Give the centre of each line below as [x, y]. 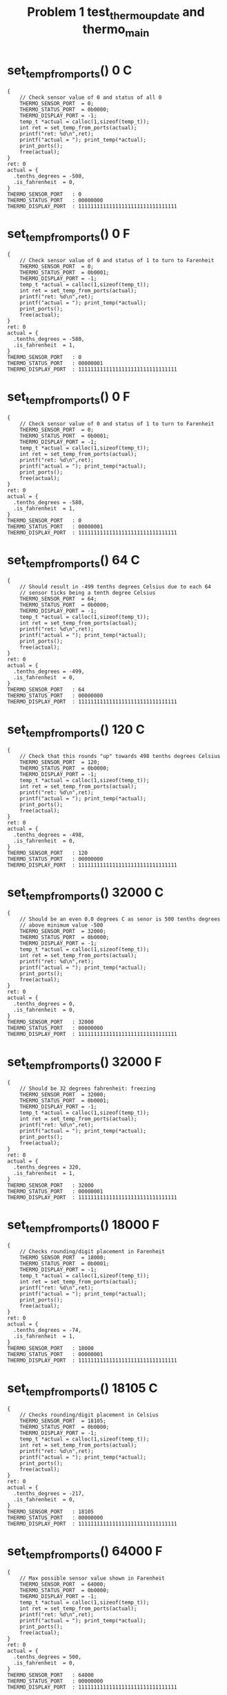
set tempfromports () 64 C [73, 561]
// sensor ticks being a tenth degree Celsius [88, 593]
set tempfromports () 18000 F [83, 1226]
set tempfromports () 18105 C [82, 1389]
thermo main [116, 30]
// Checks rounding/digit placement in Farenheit [92, 1252]
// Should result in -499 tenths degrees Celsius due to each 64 [116, 587]
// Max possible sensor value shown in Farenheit [92, 1578]
